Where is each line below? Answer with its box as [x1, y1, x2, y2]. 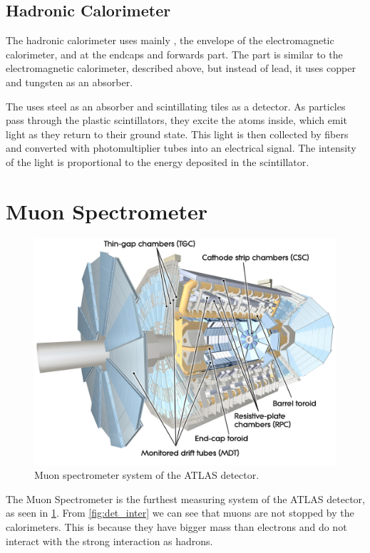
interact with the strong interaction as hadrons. [6, 533, 213, 548]
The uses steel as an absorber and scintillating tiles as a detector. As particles [6, 98, 346, 113]
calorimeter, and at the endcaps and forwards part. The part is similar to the [6, 46, 343, 61]
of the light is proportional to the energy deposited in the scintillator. [6, 154, 309, 169]
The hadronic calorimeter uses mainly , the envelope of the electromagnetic [6, 33, 334, 48]
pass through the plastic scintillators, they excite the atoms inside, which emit [6, 113, 347, 128]
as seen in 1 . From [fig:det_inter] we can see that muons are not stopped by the [6, 505, 354, 520]
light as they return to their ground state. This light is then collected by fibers [6, 126, 349, 141]
